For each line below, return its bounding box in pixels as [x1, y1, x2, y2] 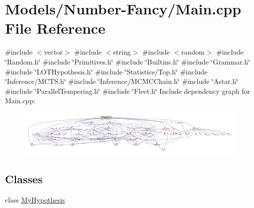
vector [44, 47, 63, 57]
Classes [5, 171, 43, 186]
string [113, 47, 131, 57]
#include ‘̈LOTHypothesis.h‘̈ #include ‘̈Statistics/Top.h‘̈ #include [5, 66, 208, 76]
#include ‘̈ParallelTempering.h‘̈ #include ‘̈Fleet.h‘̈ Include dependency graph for [5, 85, 250, 96]
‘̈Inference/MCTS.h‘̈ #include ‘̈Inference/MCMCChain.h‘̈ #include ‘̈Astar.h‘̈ [5, 76, 239, 86]
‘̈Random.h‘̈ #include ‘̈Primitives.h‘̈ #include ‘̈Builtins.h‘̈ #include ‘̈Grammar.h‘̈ [5, 56, 251, 67]
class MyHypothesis [5, 194, 65, 205]
